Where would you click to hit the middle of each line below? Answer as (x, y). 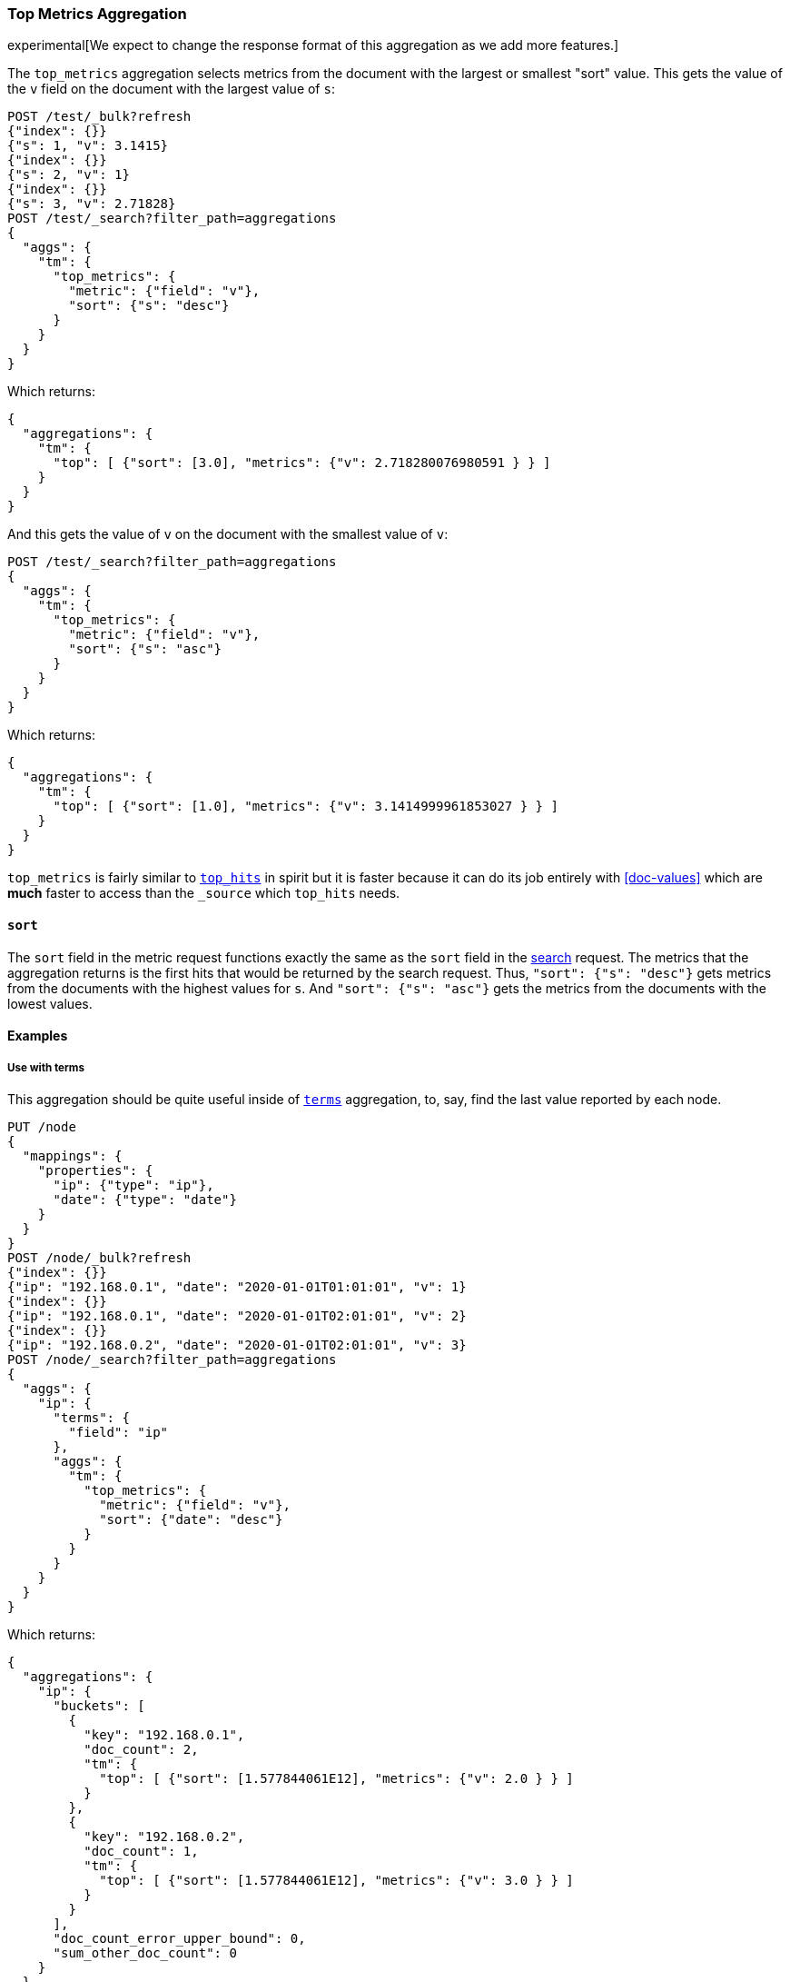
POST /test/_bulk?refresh (99, 117)
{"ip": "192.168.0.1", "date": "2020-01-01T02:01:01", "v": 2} (237, 1315)
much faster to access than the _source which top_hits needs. (204, 893)
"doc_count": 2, (141, 1749)
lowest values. (50, 1003)
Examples (38, 1036)
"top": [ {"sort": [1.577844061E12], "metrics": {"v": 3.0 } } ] (336, 1880)
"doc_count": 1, (141, 1851)
